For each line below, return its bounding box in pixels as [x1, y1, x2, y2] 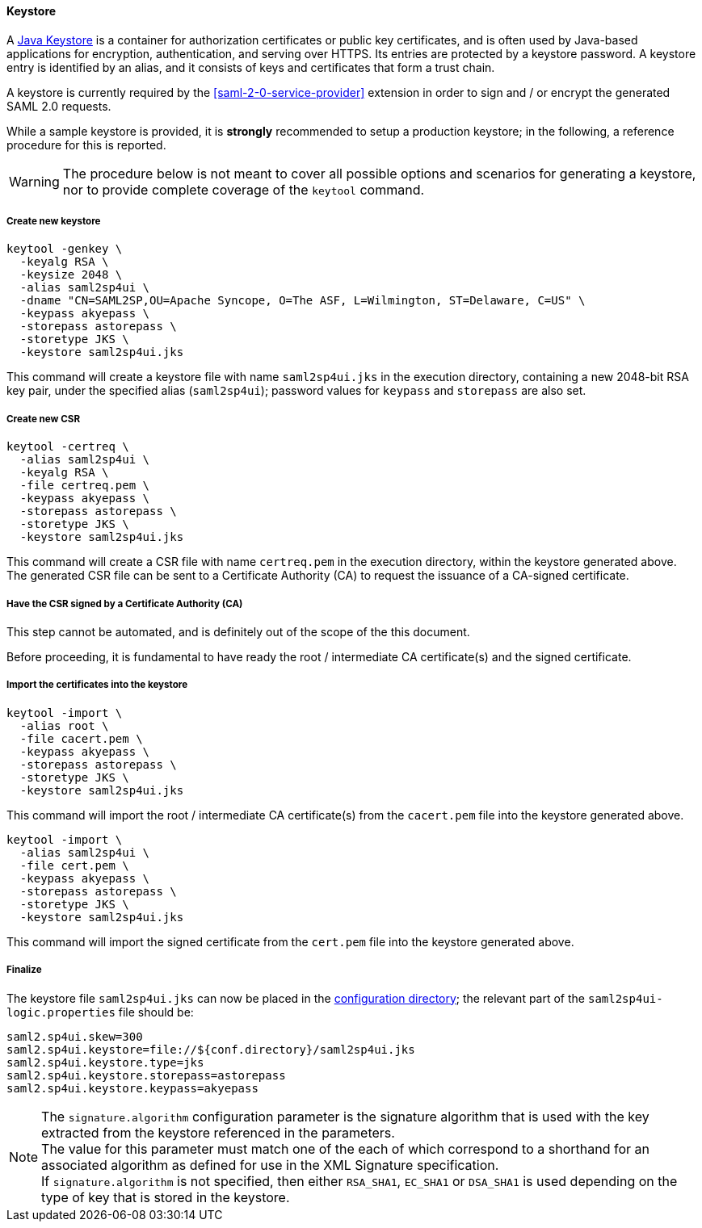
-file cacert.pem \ [19, 731, 143, 745]
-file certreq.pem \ [19, 479, 150, 492]
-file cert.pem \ [19, 858, 129, 872]
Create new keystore [6, 216, 101, 227]
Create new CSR [6, 413, 81, 425]
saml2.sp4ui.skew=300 [6, 1029, 143, 1043]
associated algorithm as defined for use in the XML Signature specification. [41, 1156, 499, 1173]
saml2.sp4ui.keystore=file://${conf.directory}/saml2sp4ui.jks [6, 1042, 415, 1056]
